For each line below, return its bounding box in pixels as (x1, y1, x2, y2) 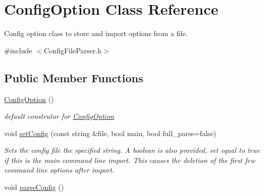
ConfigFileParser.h (44, 45, 102, 55)
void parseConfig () (4, 182, 64, 192)
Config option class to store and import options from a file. (4, 28, 188, 39)
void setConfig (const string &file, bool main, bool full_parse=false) (4, 127, 216, 138)
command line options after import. (4, 165, 114, 175)
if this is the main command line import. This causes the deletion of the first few (4, 154, 255, 165)
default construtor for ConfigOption (4, 111, 114, 121)
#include (4, 45, 32, 55)
